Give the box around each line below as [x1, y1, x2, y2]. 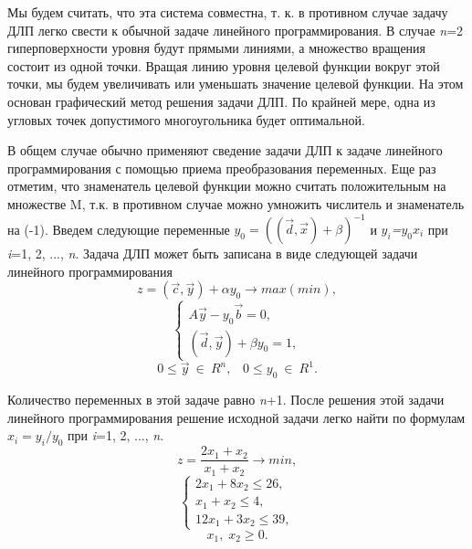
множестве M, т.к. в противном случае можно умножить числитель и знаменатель [7, 194, 465, 213]
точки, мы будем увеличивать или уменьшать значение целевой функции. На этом [7, 74, 464, 93]
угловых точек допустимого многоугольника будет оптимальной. [7, 110, 365, 129]
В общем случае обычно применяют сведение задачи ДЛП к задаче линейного [7, 141, 443, 160]
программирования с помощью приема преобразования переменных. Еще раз [7, 158, 436, 177]
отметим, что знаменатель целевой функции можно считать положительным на [7, 176, 446, 195]
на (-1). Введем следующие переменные [7, 219, 230, 238]
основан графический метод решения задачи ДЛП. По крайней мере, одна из [7, 91, 435, 111]
